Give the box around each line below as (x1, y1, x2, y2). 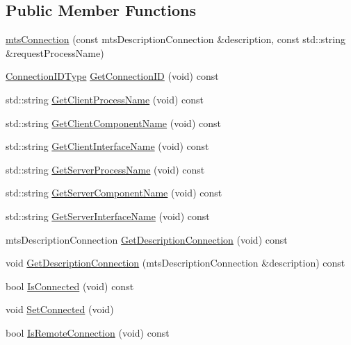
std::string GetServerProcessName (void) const (6, 162, 205, 176)
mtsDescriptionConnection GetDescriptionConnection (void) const (6, 232, 288, 246)
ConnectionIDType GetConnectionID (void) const (6, 69, 219, 83)
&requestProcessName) (6, 45, 104, 60)
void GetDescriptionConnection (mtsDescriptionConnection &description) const (6, 255, 345, 270)
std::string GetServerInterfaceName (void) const (6, 208, 210, 223)
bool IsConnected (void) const (6, 278, 134, 293)
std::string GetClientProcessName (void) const (6, 92, 204, 106)
